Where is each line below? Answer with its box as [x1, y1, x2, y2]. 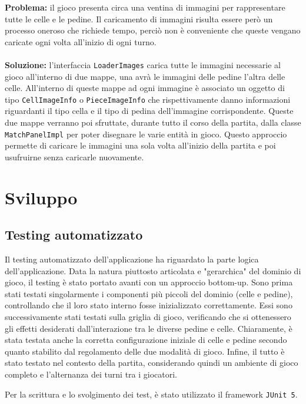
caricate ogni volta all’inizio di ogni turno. [5, 35, 157, 48]
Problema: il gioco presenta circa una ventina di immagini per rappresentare [5, 1, 285, 13]
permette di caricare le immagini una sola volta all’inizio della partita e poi [5, 139, 276, 151]
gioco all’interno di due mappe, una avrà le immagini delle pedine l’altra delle [5, 70, 285, 82]
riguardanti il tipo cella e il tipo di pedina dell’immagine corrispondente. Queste [5, 105, 294, 117]
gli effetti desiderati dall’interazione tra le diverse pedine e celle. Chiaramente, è [5, 322, 292, 334]
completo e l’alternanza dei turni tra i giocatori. [5, 368, 178, 381]
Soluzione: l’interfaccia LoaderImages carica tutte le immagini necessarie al [5, 58, 281, 70]
